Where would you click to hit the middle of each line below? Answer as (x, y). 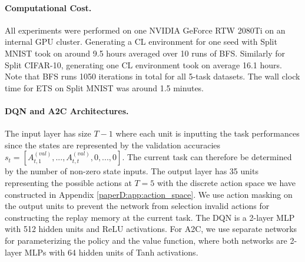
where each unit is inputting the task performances (208, 133)
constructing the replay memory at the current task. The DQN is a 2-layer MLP (150, 217)
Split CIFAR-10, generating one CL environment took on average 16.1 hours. (143, 64)
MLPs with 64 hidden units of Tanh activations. (111, 252)
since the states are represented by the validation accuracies (113, 145)
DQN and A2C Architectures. (67, 110)
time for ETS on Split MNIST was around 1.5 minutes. (105, 87)
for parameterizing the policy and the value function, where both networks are (146, 240)
